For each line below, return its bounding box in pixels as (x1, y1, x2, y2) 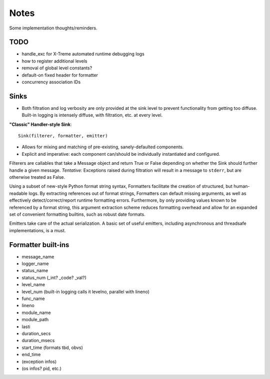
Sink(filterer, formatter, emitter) (18, 133, 108, 139)
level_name (21, 282, 45, 288)
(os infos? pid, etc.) (21, 365, 62, 372)
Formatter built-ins (9, 240, 69, 249)
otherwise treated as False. (9, 174, 65, 180)
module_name (21, 310, 51, 316)
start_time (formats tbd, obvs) (21, 345, 83, 351)
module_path (21, 317, 49, 323)
